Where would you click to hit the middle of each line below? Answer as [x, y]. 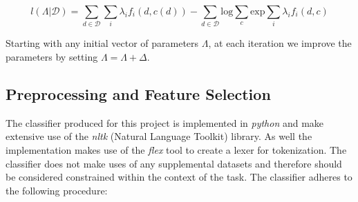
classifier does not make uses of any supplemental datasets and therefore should [174, 163]
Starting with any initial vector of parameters [102, 43]
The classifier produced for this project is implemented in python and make [165, 122]
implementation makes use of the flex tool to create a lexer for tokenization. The [176, 149]
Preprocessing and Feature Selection [138, 93]
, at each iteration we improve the [280, 43]
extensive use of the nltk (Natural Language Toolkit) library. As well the [159, 136]
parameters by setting [52, 56]
